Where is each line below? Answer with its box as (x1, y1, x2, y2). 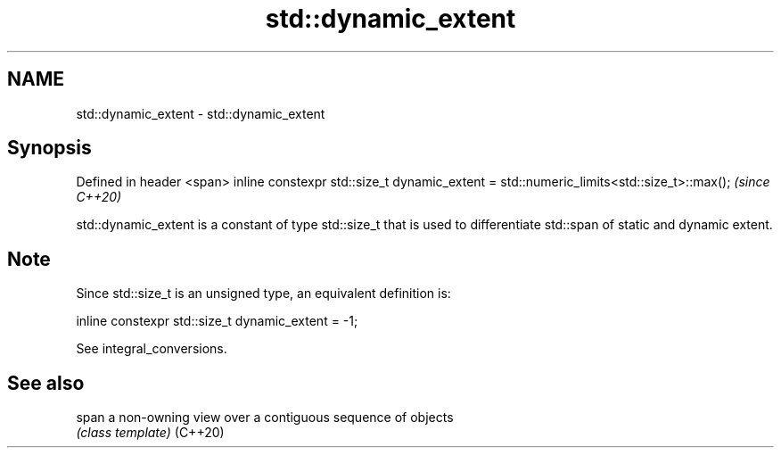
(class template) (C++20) (76, 425, 225, 441)
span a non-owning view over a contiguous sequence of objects (76, 409, 454, 426)
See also (7, 371, 85, 394)
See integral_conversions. (76, 341, 227, 357)
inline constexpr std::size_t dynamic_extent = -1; (76, 313, 358, 329)
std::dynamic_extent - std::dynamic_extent (76, 105, 325, 121)
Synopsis (7, 136, 92, 160)
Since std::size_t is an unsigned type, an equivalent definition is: (76, 285, 451, 302)
